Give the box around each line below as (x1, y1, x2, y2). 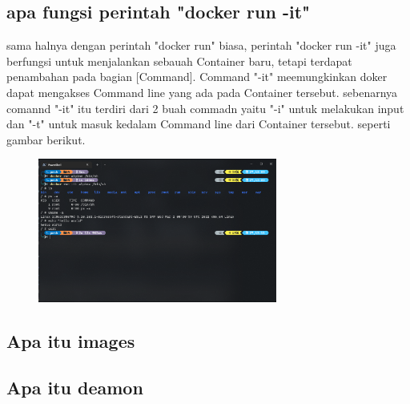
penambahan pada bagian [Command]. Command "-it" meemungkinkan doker (6, 68, 388, 85)
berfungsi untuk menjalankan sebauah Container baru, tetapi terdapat (6, 52, 352, 69)
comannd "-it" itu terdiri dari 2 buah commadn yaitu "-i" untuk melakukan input (6, 99, 404, 116)
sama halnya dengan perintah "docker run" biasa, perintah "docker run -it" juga (6, 37, 396, 54)
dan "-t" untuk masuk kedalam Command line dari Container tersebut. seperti (6, 115, 391, 132)
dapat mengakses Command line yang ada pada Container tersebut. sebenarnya (6, 83, 398, 100)
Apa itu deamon (6, 375, 143, 400)
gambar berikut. (6, 131, 86, 147)
